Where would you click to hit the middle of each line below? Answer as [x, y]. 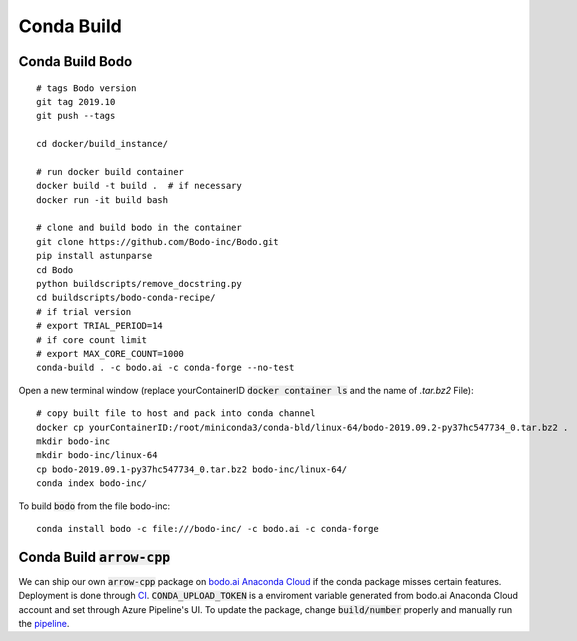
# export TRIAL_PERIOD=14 [100, 326]
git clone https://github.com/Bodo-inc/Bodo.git [157, 241]
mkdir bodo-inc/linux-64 [97, 455]
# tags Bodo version [86, 88]
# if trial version [84, 311]
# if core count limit [92, 339]
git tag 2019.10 [76, 101]
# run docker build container [110, 171]
